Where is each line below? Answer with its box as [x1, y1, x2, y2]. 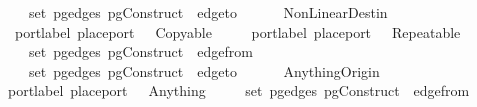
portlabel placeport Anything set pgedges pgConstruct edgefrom [7, 80, 470, 101]
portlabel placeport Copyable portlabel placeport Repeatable [14, 21, 461, 42]
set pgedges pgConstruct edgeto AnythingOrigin [28, 60, 380, 81]
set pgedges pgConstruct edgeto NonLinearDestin [28, 2, 388, 22]
